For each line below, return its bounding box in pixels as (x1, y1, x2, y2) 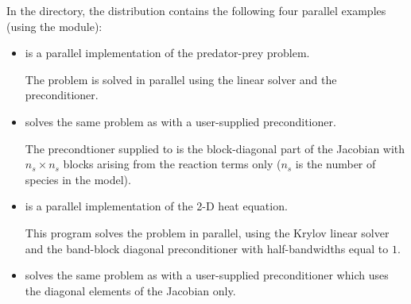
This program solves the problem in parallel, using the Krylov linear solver (25, 224, 390, 241)
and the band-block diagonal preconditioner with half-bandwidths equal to (25, 240, 389, 256)
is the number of (295, 156, 376, 172)
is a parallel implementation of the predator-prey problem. (25, 44, 310, 61)
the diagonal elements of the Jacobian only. (25, 282, 236, 298)
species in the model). (25, 171, 131, 187)
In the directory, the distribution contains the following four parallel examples (6, 2, 386, 18)
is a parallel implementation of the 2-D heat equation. (25, 198, 288, 214)
